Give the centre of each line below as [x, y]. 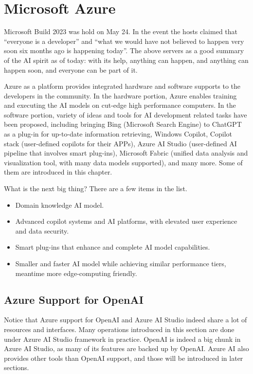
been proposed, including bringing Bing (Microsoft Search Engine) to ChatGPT [123, 124]
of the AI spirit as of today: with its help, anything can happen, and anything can [126, 60]
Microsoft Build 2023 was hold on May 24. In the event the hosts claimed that [121, 31]
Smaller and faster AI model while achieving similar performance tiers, [121, 263]
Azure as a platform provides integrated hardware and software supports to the [122, 86]
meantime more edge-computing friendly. [76, 273]
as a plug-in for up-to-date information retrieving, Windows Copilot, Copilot [118, 134]
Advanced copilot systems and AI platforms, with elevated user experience [126, 221]
